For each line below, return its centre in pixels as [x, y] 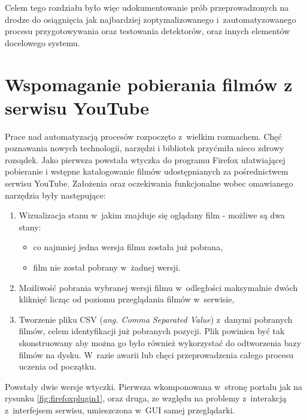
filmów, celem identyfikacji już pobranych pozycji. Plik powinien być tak [152, 331]
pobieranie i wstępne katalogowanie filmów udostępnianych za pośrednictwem [147, 171]
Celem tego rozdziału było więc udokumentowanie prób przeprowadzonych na [147, 7]
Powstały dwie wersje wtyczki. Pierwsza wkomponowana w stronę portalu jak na [154, 386]
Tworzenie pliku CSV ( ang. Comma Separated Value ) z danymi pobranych [156, 319]
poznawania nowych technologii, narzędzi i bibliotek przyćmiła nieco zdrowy [145, 148]
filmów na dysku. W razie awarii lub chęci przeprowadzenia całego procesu [156, 354]
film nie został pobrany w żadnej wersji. [107, 267]
